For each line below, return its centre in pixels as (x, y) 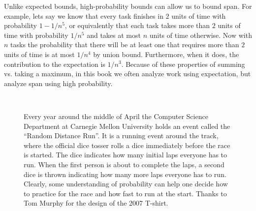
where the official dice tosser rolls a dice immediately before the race (127, 145)
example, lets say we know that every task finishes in (84, 15)
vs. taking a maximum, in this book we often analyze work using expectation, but (128, 74)
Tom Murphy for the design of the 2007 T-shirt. (96, 203)
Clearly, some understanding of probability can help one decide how (126, 184)
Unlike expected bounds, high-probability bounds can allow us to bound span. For (128, 6)
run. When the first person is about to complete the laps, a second (124, 164)
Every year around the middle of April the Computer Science (116, 116)
